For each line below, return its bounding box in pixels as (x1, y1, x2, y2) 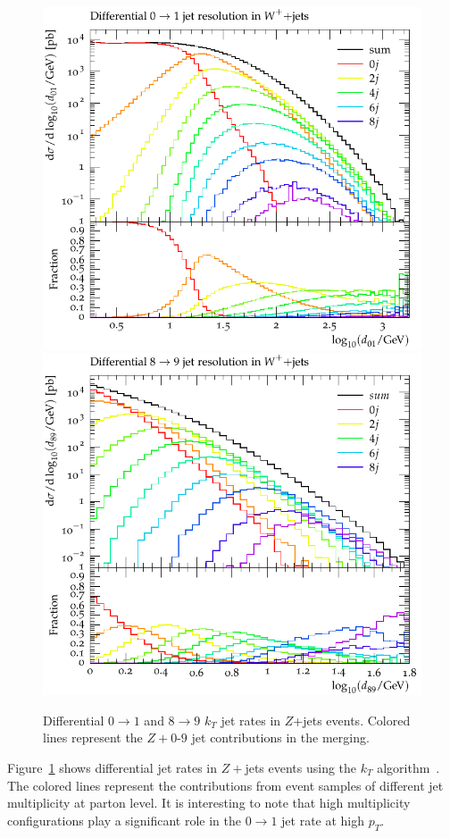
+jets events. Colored (293, 710, 411, 729)
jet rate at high (281, 810, 365, 829)
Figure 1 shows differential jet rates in (7, 758, 218, 776)
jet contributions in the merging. (191, 728, 370, 747)
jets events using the (245, 758, 357, 776)
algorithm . (377, 758, 440, 776)
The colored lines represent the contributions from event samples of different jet (7, 775, 444, 794)
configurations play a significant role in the (7, 810, 241, 829)
